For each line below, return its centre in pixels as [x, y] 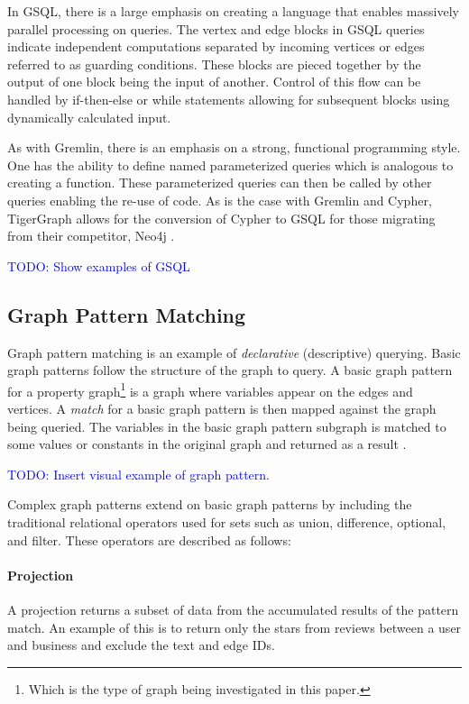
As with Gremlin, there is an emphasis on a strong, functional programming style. [234, 147]
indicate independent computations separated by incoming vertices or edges [216, 46]
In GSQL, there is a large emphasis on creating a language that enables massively [233, 11]
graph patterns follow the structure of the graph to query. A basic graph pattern [230, 370]
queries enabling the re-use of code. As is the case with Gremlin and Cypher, [220, 200]
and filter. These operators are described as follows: [149, 539]
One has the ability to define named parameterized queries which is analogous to [230, 165]
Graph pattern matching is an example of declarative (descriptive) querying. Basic [234, 352]
